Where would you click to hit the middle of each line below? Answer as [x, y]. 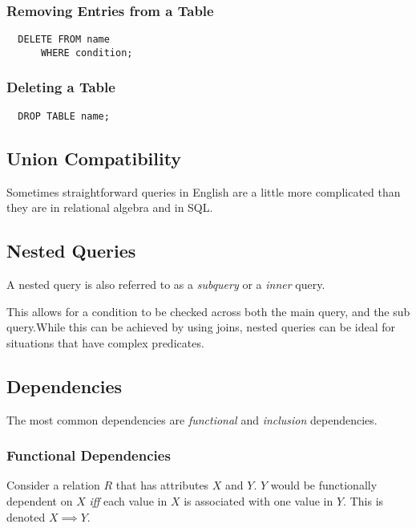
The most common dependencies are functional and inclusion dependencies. [192, 419]
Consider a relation [53, 485]
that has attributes [162, 485]
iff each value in [128, 500]
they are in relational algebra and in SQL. [110, 207]
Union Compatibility [94, 158]
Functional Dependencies [89, 455]
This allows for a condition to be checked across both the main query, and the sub [208, 311]
